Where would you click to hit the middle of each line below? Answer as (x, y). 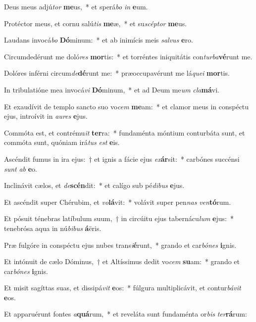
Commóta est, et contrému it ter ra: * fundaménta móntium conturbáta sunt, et (125, 132)
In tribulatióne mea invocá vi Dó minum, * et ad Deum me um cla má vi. (112, 89)
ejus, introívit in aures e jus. (46, 116)
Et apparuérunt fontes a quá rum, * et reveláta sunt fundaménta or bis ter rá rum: (126, 314)
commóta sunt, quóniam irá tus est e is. (62, 142)
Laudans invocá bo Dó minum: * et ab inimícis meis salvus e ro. (99, 40)
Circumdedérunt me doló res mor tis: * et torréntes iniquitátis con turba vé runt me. (128, 56)
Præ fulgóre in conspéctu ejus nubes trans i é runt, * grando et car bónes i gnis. (120, 245)
